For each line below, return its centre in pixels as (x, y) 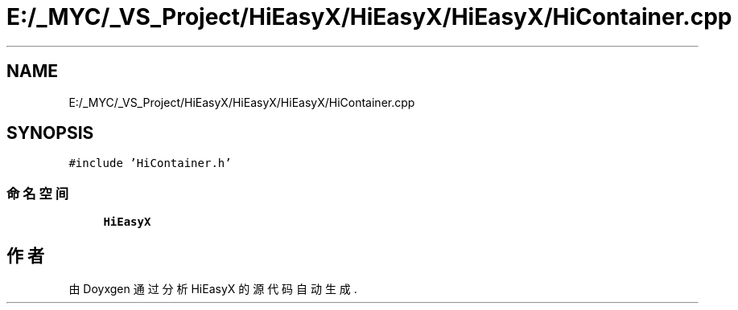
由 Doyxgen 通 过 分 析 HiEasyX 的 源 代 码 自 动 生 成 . (213, 289)
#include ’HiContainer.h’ (150, 163)
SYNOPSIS (50, 133)
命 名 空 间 (38, 193)
